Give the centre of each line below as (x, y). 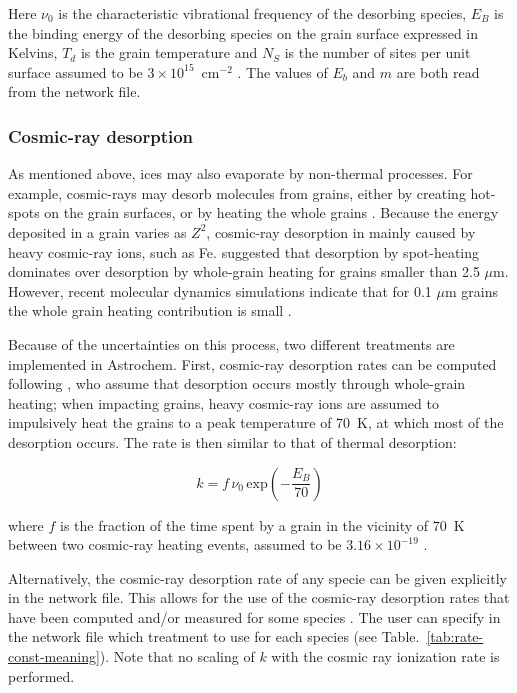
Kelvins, (33, 52)
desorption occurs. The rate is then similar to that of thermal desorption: (232, 441)
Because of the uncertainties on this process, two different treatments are (231, 343)
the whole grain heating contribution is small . (150, 310)
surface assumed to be (75, 71)
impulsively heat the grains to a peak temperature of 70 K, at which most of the (256, 422)
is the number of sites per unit (377, 52)
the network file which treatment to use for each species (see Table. (214, 636)
